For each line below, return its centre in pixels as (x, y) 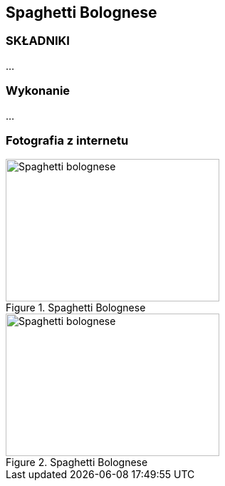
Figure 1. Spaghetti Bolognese (76, 308)
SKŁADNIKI (38, 41)
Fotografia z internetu (67, 140)
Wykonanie (38, 91)
